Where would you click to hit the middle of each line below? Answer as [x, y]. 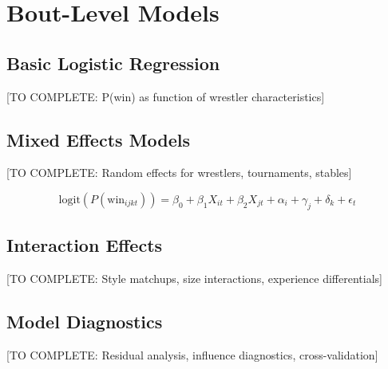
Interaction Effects [85, 245]
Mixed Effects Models [99, 139]
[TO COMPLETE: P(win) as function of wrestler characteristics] [166, 96]
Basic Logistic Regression [113, 63]
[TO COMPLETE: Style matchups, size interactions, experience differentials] [194, 278]
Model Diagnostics [85, 321]
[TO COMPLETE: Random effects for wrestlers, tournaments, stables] [179, 173]
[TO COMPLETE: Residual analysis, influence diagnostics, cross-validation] [192, 354]
